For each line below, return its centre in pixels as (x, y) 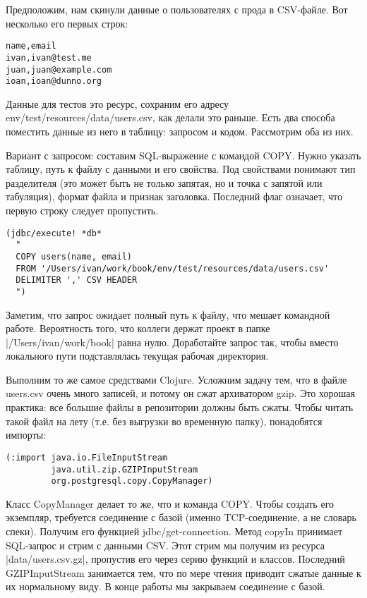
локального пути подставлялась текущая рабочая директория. (137, 356)
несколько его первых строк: (67, 23)
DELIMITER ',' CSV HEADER (77, 280)
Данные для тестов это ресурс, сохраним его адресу (118, 103)
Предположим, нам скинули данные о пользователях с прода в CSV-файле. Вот (177, 9)
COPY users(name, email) (74, 256)
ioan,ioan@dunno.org (54, 81)
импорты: (26, 435)
